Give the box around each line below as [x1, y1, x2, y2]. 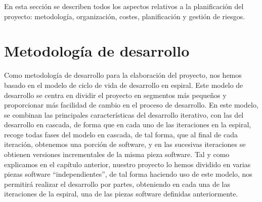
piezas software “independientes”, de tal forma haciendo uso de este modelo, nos [4, 169, 252, 179]
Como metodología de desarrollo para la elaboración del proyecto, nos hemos [4, 70, 242, 80]
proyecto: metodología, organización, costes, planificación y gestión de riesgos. [4, 11, 245, 21]
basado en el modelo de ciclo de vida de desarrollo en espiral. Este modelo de [4, 79, 243, 90]
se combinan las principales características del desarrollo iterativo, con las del [4, 109, 244, 120]
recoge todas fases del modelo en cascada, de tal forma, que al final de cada [4, 129, 238, 139]
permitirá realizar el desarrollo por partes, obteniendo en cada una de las [4, 178, 231, 189]
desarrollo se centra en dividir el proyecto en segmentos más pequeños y [4, 89, 227, 100]
